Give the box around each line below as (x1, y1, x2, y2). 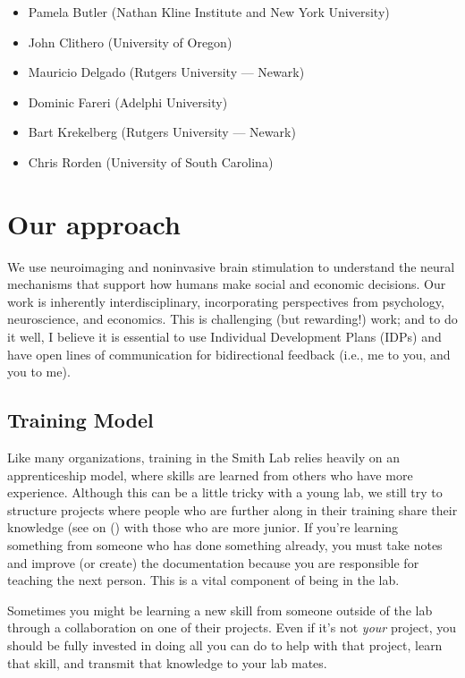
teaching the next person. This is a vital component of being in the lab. (7, 571, 400, 589)
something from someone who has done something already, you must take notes (7, 536, 443, 555)
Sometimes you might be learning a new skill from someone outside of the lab (7, 600, 433, 619)
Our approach (7, 205, 181, 242)
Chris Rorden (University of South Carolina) (28, 152, 274, 171)
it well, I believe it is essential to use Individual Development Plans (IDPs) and (7, 327, 442, 346)
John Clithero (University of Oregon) (28, 32, 232, 51)
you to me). (7, 362, 71, 381)
